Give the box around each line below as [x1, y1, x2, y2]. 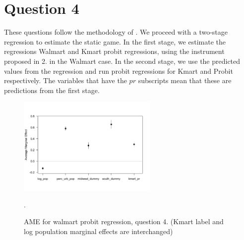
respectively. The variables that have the [4, 75, 127, 86]
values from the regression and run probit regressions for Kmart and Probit [4, 65, 233, 76]
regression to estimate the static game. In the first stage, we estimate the [4, 36, 226, 47]
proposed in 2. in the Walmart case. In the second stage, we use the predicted [4, 55, 241, 66]
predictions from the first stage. [4, 85, 100, 95]
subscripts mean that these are [138, 75, 232, 86]
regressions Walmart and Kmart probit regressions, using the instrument [4, 46, 225, 56]
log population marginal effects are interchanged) [24, 226, 173, 236]
